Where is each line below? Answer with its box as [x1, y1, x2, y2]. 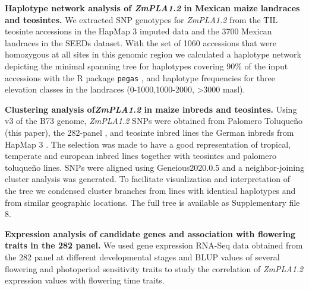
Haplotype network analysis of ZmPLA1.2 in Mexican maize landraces [5, 2, 300, 14]
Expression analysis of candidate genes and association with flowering [5, 227, 296, 240]
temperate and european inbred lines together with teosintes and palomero [5, 149, 276, 162]
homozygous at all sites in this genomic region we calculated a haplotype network [5, 48, 301, 60]
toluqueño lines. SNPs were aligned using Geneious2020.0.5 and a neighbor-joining [5, 161, 304, 173]
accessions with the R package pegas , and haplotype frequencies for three [5, 71, 275, 84]
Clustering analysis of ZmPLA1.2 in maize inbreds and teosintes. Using [5, 103, 297, 115]
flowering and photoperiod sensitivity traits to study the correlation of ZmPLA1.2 [5, 262, 304, 275]
